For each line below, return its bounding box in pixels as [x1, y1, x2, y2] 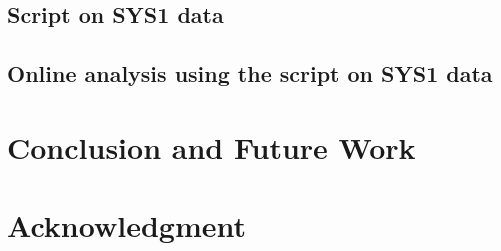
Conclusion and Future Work [7, 126, 416, 167]
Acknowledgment [7, 205, 246, 246]
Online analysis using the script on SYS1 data [7, 58, 493, 89]
